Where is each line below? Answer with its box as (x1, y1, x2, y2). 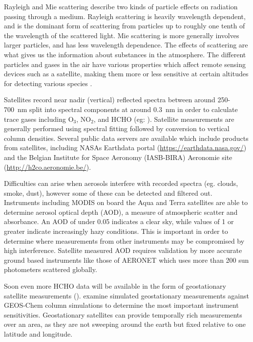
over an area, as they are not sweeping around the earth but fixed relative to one (4, 319, 246, 329)
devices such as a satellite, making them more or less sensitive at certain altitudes (4, 68, 249, 79)
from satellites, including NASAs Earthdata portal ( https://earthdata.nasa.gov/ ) (4, 142, 247, 153)
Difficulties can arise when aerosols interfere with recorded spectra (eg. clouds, (4, 178, 238, 188)
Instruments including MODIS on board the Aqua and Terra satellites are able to (4, 197, 248, 207)
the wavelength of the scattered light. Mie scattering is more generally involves (4, 30, 239, 40)
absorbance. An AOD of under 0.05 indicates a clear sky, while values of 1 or (4, 216, 234, 227)
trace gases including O (4, 114, 74, 124)
